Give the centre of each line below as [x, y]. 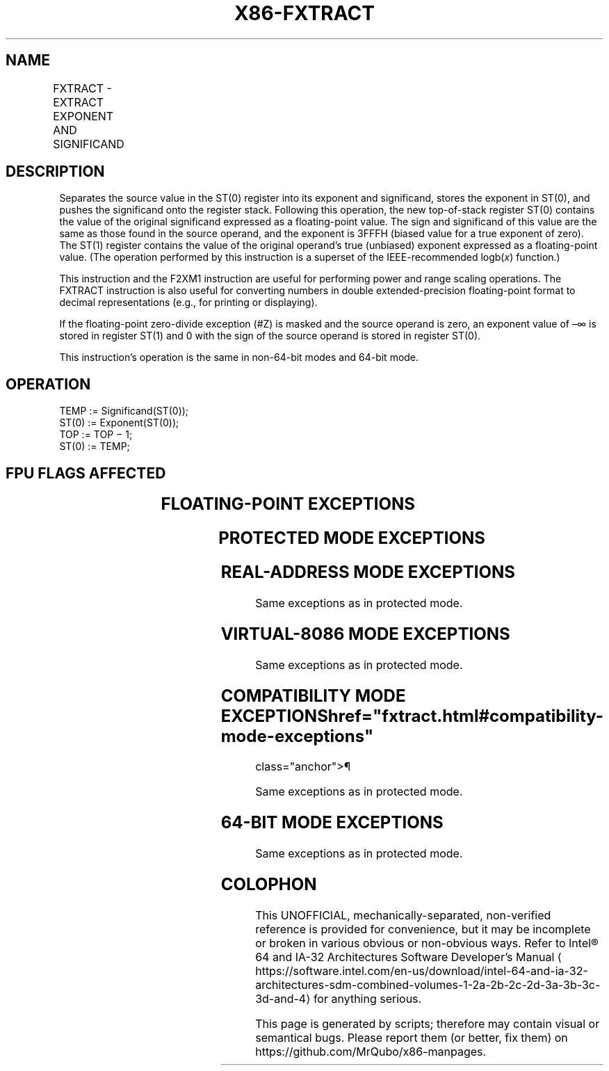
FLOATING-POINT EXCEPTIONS [288, 504]
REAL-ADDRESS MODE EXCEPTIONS [368, 572]
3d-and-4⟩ [283, 999]
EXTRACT [79, 102]
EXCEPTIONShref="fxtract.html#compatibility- [412, 716]
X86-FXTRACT [304, 13]
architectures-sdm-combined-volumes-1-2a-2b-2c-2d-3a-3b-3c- [428, 985]
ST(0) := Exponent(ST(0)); [119, 423]
